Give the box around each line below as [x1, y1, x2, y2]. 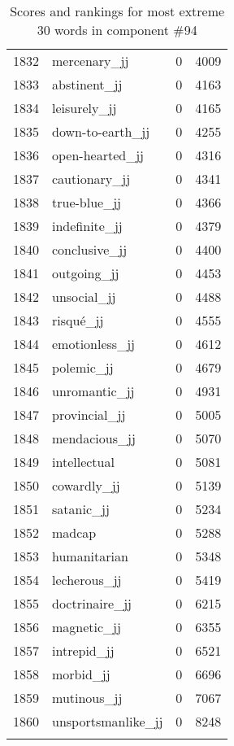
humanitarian [52, 547, 128, 565]
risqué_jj [52, 311, 104, 329]
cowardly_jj [52, 476, 120, 495]
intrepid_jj [52, 641, 115, 660]
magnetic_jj [52, 617, 121, 636]
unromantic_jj [52, 382, 135, 400]
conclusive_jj [52, 240, 128, 259]
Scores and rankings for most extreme [10, 2, 225, 20]
